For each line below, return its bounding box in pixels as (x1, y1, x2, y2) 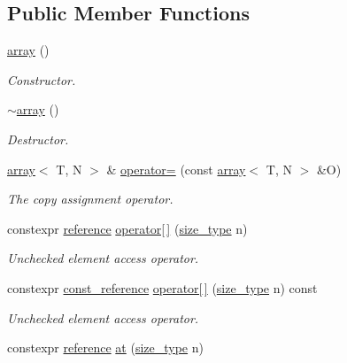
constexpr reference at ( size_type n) (7, 338, 204, 357)
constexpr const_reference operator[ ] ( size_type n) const (7, 278, 318, 297)
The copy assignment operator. (7, 189, 173, 208)
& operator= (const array (106, 159, 246, 178)
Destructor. (7, 129, 69, 148)
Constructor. (7, 70, 76, 89)
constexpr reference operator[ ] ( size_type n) (7, 219, 248, 237)
